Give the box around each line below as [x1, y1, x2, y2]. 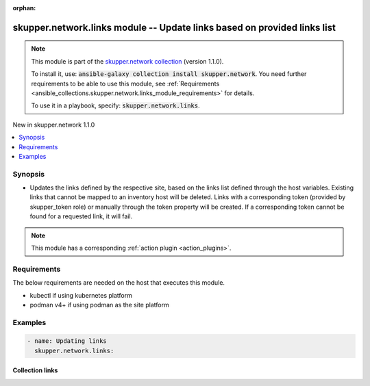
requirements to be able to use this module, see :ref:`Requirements [31, 79, 220, 88]
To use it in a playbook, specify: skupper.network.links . [31, 101, 200, 110]
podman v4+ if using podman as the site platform [29, 300, 169, 309]
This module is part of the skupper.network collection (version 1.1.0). [31, 57, 224, 65]
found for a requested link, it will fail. [29, 212, 133, 220]
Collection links [12, 366, 58, 374]
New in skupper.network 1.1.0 [12, 120, 95, 129]
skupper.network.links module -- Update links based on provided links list [12, 21, 336, 34]
